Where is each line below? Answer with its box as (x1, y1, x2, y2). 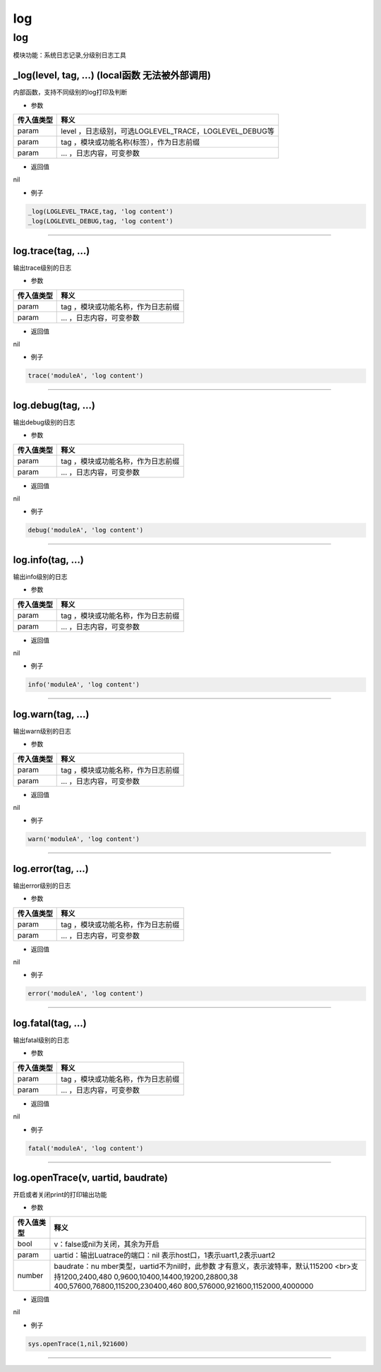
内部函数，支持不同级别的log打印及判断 (13, 88, 128, 97)
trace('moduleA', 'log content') (28, 371, 144, 380)
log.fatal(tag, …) (13, 1017, 87, 1029)
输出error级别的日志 (13, 881, 71, 890)
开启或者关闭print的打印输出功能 (13, 1191, 107, 1199)
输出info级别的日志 (13, 572, 68, 580)
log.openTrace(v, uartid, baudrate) (13, 1171, 169, 1183)
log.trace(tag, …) (13, 244, 90, 257)
